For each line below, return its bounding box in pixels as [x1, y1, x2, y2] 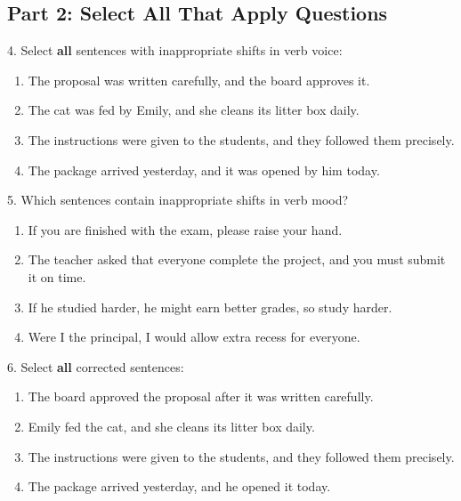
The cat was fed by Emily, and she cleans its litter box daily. [28, 101, 360, 119]
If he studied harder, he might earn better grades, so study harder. [28, 297, 392, 316]
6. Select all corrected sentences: [7, 357, 184, 376]
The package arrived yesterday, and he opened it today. [28, 477, 331, 496]
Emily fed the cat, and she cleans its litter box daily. [28, 416, 315, 435]
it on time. [28, 267, 86, 286]
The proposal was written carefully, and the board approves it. [28, 70, 370, 89]
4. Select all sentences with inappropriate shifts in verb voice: [7, 41, 343, 60]
